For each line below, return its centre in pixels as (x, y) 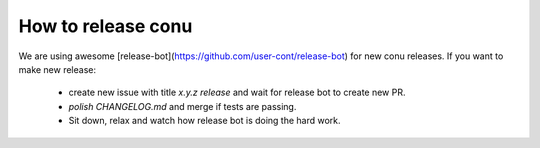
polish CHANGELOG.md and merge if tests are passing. (182, 106)
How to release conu (105, 26)
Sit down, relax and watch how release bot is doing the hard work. (204, 121)
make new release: (57, 69)
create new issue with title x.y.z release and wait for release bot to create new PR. (237, 92)
